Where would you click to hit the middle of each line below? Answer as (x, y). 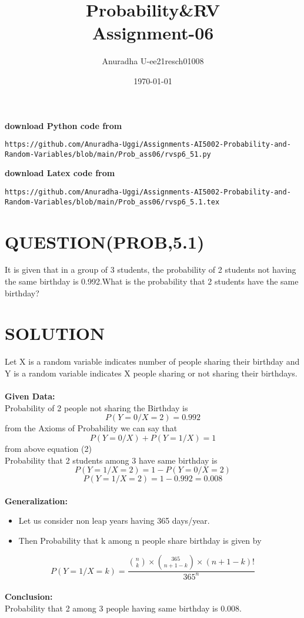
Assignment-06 (153, 33)
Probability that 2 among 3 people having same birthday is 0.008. (123, 608)
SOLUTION (55, 333)
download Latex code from (60, 173)
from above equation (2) (48, 448)
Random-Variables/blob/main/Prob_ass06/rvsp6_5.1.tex (112, 202)
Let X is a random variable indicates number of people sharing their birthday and (152, 361)
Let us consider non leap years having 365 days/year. (114, 520)
